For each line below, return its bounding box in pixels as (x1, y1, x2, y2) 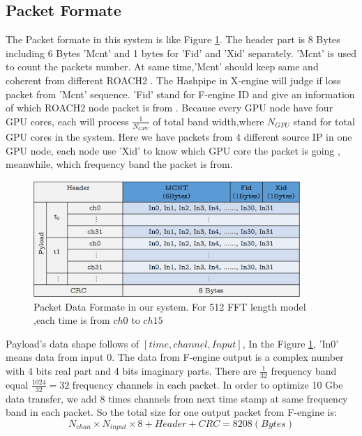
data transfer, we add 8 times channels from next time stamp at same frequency (6, 391, 348, 405)
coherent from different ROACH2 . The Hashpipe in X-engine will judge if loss (6, 72, 341, 87)
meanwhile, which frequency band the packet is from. (6, 157, 233, 171)
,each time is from (33, 313, 110, 327)
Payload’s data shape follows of (6, 336, 139, 350)
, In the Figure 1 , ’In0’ (242, 336, 339, 350)
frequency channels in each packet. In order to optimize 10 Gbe (72, 377, 343, 391)
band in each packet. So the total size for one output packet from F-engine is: (6, 405, 337, 419)
